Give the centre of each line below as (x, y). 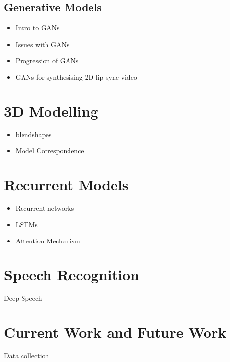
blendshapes (34, 134)
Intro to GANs (37, 28)
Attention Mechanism (48, 241)
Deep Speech (23, 298)
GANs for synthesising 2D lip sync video (76, 77)
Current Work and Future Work (115, 331)
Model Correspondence (50, 151)
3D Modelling (51, 110)
